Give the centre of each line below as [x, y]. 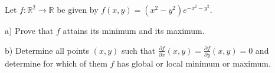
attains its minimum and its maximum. [134, 30]
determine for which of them [56, 63]
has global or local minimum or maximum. [194, 63]
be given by [78, 9]
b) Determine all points [47, 50]
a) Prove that [29, 30]
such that [138, 50]
